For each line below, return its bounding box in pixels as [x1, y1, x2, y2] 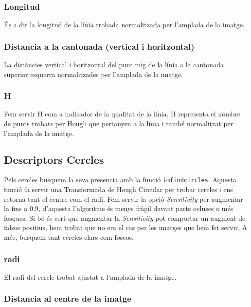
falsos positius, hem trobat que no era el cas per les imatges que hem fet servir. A [4, 222, 248, 232]
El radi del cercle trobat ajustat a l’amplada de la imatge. [4, 271, 177, 282]
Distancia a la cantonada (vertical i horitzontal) [4, 40, 195, 52]
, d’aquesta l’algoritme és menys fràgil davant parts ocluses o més [38, 203, 233, 213]
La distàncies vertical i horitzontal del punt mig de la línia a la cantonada [4, 59, 224, 70]
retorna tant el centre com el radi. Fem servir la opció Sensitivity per [4, 193, 210, 204]
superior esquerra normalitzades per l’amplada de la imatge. [4, 69, 183, 79]
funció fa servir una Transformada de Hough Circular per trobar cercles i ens [4, 184, 233, 194]
